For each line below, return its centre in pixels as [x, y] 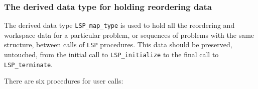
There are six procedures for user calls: [64, 81]
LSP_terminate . [28, 64]
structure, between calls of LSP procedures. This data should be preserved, [118, 44]
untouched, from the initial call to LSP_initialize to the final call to [111, 54]
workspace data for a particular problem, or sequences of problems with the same [129, 35]
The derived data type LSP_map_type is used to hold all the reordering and [119, 25]
